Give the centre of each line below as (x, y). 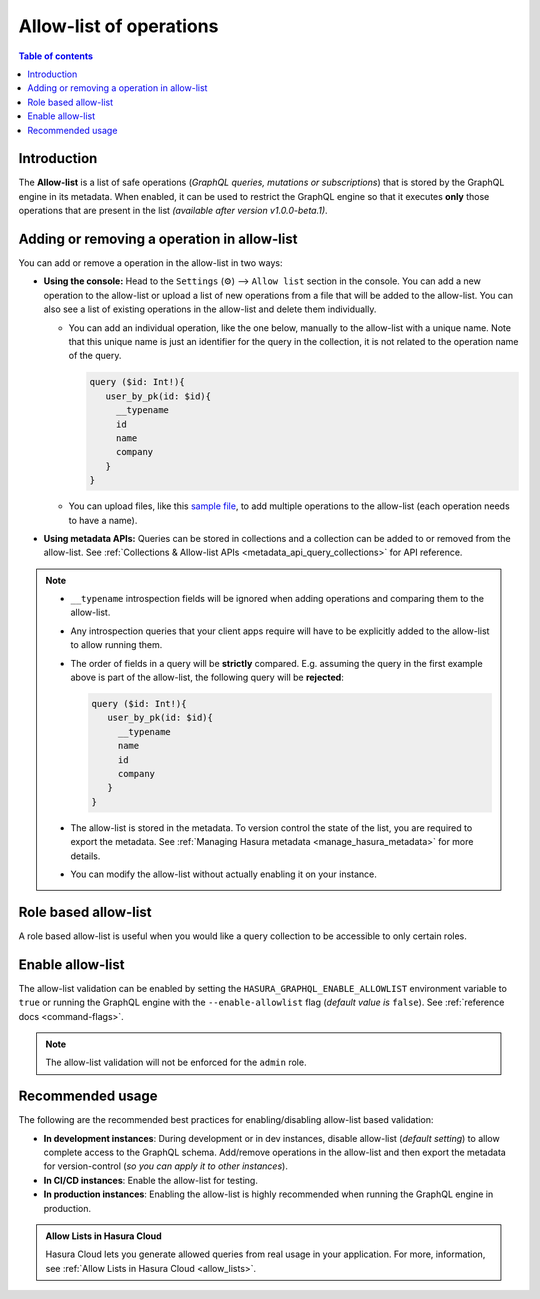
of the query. (95, 356)
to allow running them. (116, 645)
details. (85, 856)
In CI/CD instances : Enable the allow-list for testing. (151, 1180)
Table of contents (56, 56)
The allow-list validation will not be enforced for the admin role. (176, 1062)
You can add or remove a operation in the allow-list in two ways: (150, 263)
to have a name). (103, 520)
